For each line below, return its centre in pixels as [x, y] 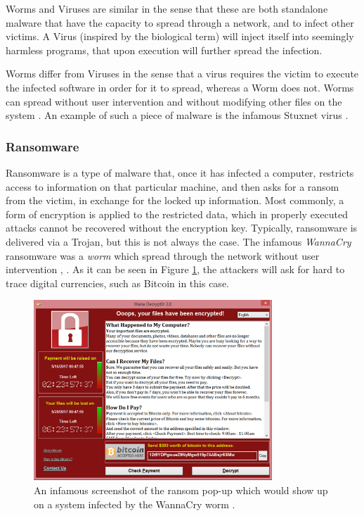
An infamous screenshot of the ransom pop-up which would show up [181, 490]
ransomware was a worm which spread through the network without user [163, 255]
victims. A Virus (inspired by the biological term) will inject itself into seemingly [180, 36]
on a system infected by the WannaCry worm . [135, 504]
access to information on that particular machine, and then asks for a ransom [173, 186]
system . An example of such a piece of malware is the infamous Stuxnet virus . [177, 115]
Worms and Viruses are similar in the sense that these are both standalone [167, 8]
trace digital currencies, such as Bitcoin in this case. [117, 283]
